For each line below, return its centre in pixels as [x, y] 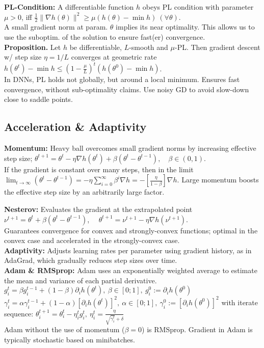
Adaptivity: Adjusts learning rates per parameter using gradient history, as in [128, 250]
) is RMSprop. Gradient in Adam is [197, 329]
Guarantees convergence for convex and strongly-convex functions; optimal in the [131, 230]
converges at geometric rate [114, 57]
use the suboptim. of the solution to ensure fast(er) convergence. [105, 37]
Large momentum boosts [220, 180]
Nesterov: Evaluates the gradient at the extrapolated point [98, 209]
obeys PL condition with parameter [198, 7]
